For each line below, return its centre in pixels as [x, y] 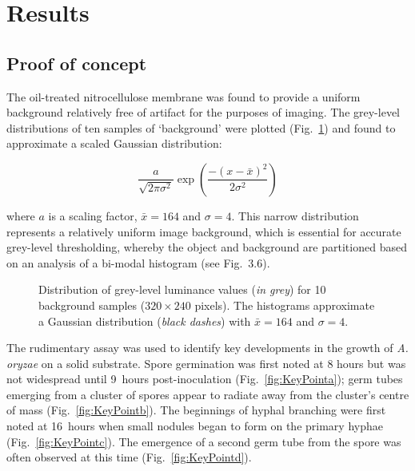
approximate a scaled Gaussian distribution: [114, 143]
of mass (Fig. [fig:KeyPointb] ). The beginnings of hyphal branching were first [196, 410]
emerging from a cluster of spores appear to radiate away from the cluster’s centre [208, 394]
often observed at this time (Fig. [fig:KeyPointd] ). [129, 457]
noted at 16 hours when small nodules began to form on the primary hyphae [195, 426]
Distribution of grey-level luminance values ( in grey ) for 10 [182, 289]
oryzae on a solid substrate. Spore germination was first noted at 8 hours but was [206, 363]
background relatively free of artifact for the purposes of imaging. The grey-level [203, 112]
